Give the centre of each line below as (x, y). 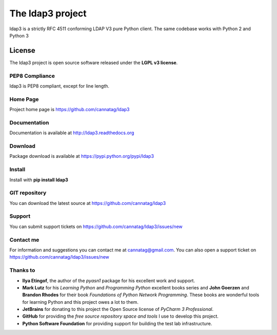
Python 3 (19, 35)
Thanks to (22, 270)
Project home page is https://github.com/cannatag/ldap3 (70, 110)
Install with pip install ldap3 (39, 180)
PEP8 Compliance (32, 76)
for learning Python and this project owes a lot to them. (80, 302)
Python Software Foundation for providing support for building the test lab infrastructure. (117, 323)
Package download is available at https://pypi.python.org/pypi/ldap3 (82, 156)
